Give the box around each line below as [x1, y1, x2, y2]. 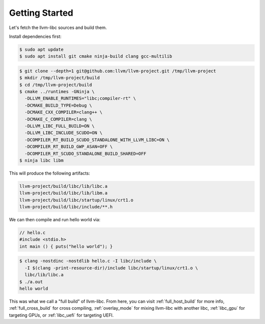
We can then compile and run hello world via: [9, 217, 101, 223]
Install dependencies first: [9, 33, 62, 39]
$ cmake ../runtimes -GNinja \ [19, 89, 95, 94]
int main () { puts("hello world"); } [19, 243, 113, 249]
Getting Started [9, 7, 74, 18]
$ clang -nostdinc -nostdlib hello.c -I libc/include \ [19, 258, 157, 264]
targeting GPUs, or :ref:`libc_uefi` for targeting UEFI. [9, 312, 114, 318]
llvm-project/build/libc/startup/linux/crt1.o [19, 197, 133, 203]
